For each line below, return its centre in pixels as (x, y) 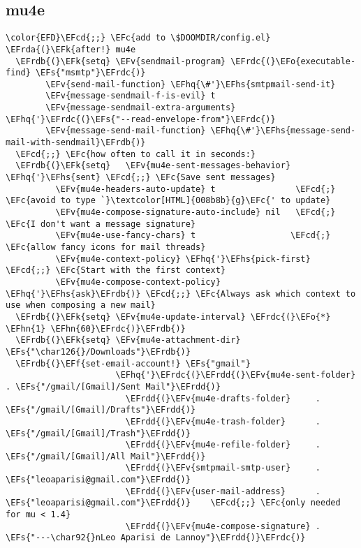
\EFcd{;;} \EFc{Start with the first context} (116, 271)
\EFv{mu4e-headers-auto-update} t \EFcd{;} (196, 189)
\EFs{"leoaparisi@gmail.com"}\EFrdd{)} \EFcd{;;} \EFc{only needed (173, 503)
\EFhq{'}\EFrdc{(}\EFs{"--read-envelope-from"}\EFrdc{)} (141, 119)
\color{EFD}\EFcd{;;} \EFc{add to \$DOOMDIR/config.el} (138, 38)
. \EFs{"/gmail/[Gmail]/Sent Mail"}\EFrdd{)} (113, 386)
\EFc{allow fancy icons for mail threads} (106, 247)
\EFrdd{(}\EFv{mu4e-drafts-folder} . (223, 398)
